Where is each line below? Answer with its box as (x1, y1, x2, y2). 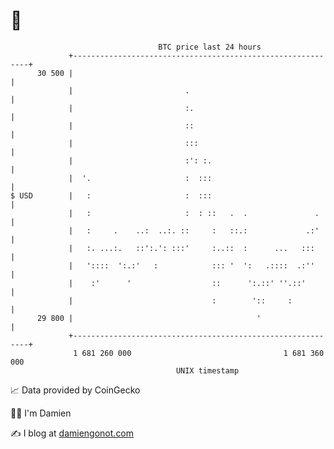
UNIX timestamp (175, 365, 240, 376)
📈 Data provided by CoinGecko (10, 384, 141, 396)
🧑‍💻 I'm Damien (10, 407, 72, 419)
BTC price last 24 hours (158, 42, 262, 52)
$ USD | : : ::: (10, 190, 213, 201)
